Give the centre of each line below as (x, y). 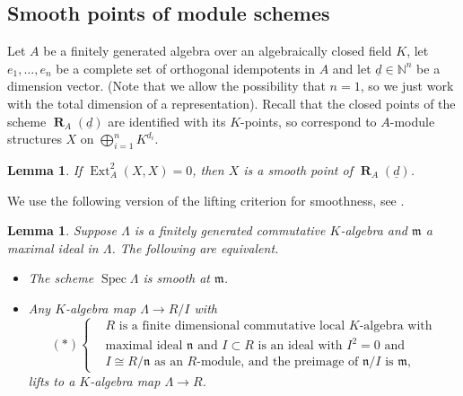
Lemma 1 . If (45, 169)
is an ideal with (300, 346)
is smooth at (176, 278)
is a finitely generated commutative (230, 230)
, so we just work (407, 86)
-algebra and (374, 230)
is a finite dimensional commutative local (232, 326)
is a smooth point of (298, 169)
